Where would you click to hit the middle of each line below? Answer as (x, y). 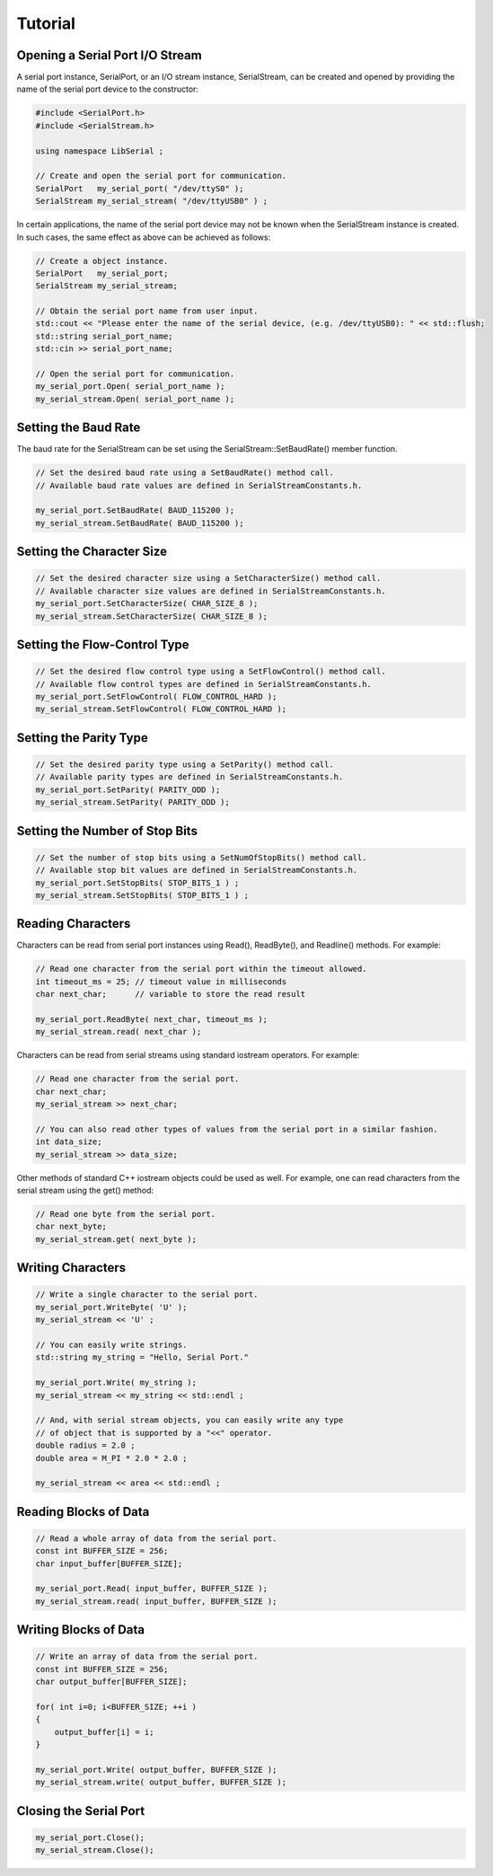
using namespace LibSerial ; (100, 151)
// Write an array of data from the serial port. (147, 1656)
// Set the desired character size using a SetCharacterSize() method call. (208, 578)
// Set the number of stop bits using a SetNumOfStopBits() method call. (201, 857)
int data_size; (69, 1142)
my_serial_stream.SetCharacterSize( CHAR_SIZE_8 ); (152, 616)
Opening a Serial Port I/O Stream (109, 55)
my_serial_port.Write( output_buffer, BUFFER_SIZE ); (156, 1770)
